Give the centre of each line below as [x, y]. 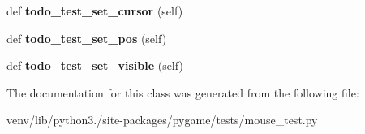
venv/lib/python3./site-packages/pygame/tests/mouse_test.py [162, 120]
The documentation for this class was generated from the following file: [183, 92]
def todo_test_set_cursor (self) [95, 11]
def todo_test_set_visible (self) [95, 65]
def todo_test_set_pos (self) [87, 38]
